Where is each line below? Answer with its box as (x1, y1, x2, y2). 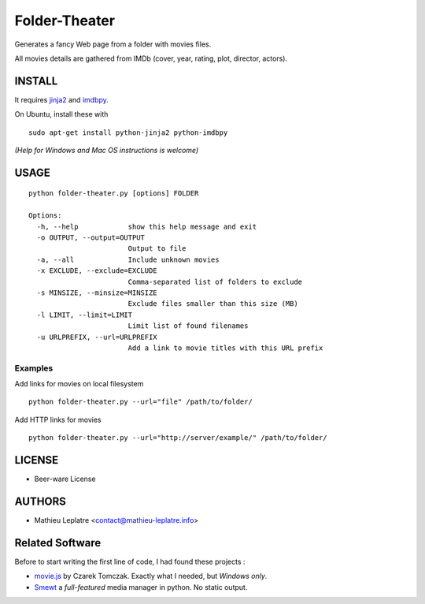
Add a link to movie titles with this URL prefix (128, 343, 323, 352)
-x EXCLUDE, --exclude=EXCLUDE (36, 267, 157, 275)
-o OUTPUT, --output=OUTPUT (36, 233, 146, 242)
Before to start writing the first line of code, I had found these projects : (14, 557, 246, 566)
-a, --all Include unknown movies (36, 255, 220, 264)
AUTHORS (14, 494, 67, 508)
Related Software (14, 536, 102, 550)
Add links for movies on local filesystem (14, 379, 144, 389)
